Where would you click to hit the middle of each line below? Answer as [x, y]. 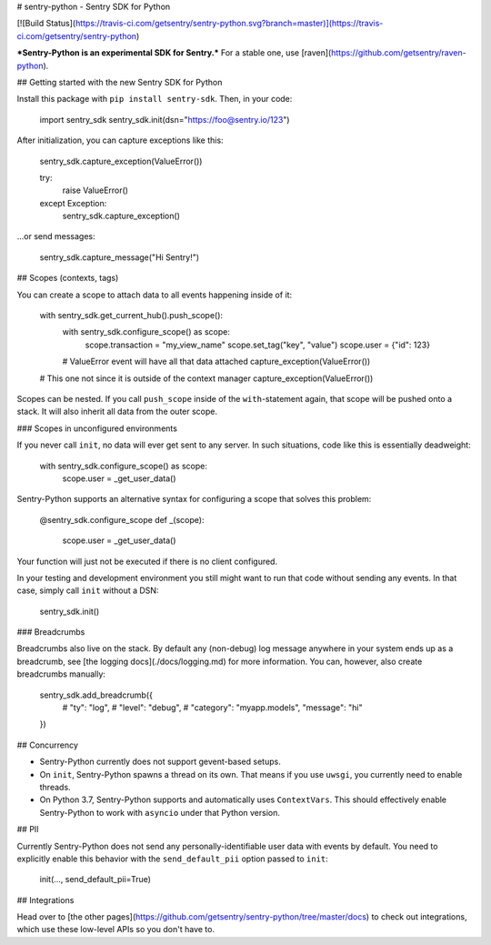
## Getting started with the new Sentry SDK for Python [120, 82]
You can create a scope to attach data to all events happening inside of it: [155, 295]
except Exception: [73, 203]
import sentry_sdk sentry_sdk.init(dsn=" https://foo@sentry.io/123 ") [165, 119]
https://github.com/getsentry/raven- [399, 53]
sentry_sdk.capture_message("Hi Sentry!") [120, 257]
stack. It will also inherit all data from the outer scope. [117, 412]
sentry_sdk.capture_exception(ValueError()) [121, 161]
